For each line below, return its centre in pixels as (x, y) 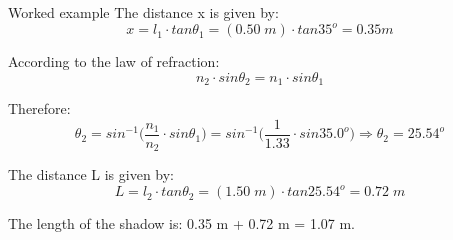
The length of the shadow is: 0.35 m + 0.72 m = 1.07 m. (182, 223)
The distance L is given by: (91, 174)
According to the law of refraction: (114, 61)
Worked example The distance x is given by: (143, 12)
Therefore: (39, 108)
